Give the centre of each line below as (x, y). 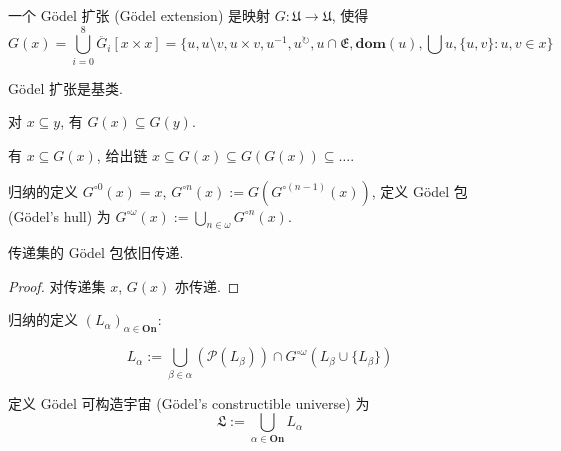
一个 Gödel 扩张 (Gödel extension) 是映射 (139, 15)
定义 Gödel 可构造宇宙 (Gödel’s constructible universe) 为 (189, 402)
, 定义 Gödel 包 (419, 190)
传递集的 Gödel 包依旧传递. (96, 252)
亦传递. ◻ (207, 285)
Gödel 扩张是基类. (65, 87)
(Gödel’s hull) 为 (59, 215)
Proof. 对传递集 (57, 285)
